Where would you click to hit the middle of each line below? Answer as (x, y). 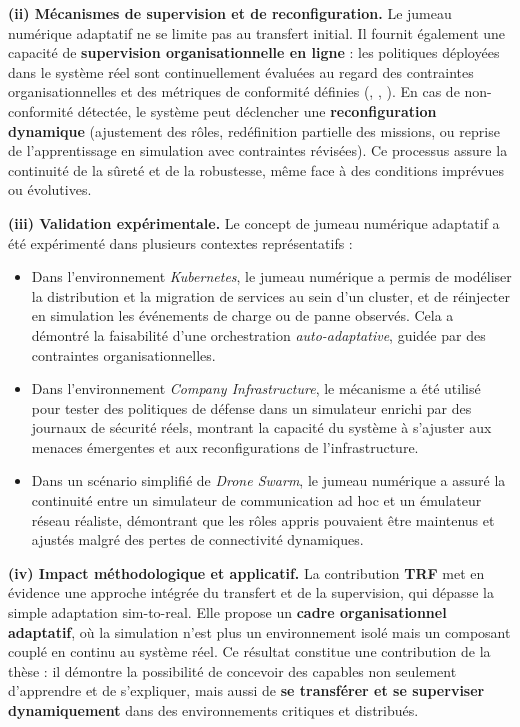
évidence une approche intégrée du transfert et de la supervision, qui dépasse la (251, 592)
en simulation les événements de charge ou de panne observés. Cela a (242, 315)
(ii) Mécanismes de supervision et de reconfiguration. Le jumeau (230, 13)
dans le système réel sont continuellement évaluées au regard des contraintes (241, 71)
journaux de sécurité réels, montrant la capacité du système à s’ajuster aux (261, 427)
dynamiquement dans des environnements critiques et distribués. (213, 710)
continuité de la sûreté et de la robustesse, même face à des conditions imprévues (256, 169)
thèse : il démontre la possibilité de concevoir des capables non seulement (232, 670)
